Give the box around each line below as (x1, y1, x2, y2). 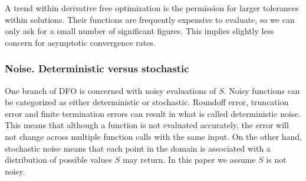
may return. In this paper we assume (122, 153, 256, 166)
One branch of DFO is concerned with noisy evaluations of (5, 84, 216, 96)
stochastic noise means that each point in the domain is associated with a (5, 142, 271, 154)
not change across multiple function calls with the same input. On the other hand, (5, 130, 302, 142)
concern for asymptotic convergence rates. (5, 36, 156, 48)
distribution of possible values (5, 153, 112, 166)
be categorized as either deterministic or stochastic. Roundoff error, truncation (5, 96, 289, 108)
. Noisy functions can (223, 84, 300, 96)
